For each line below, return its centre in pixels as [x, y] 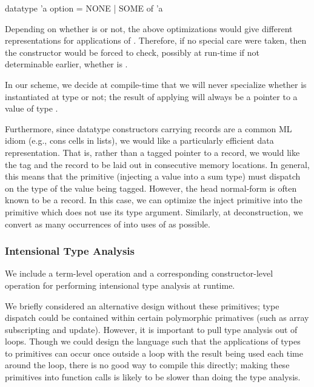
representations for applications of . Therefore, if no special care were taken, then [156, 40]
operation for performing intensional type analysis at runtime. [120, 285]
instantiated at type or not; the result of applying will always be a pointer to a [151, 96]
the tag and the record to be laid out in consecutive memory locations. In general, [157, 164]
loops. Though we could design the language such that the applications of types [153, 341]
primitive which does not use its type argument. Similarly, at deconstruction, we [154, 211]
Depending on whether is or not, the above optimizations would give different [149, 28]
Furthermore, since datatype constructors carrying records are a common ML [149, 128]
